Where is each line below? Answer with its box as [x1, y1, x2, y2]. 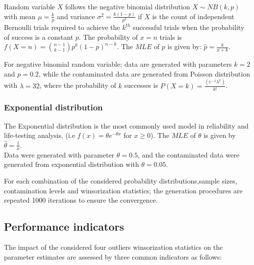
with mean [4, 11, 36, 21]
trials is [159, 31, 182, 42]
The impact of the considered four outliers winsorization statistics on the [4, 242, 223, 252]
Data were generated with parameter [4, 149, 115, 159]
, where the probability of [39, 80, 116, 90]
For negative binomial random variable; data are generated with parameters [4, 59, 232, 69]
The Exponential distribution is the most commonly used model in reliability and [4, 120, 249, 131]
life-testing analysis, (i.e [4, 130, 75, 140]
